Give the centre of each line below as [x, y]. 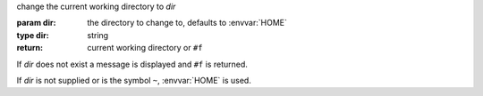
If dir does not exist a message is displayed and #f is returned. [132, 64]
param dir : [36, 23]
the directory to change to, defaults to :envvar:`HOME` [187, 23]
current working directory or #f [145, 48]
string [98, 35]
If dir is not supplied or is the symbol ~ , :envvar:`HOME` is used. [134, 80]
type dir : [33, 35]
